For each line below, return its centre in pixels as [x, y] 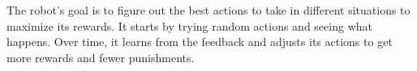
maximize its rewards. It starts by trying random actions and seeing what [189, 25]
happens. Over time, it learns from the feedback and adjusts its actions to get [200, 42]
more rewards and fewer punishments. [101, 57]
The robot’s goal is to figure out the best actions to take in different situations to [208, 10]
